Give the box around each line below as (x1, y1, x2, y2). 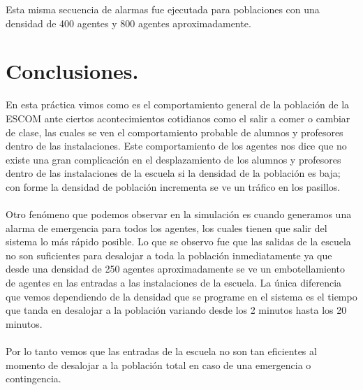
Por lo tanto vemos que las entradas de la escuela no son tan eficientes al (6, 344, 317, 358)
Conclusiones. (6, 57, 139, 85)
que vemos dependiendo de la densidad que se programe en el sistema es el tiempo (6, 289, 357, 303)
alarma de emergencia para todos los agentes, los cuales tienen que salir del (6, 220, 327, 235)
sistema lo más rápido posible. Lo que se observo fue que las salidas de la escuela (6, 234, 351, 249)
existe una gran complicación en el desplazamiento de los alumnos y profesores (6, 152, 341, 166)
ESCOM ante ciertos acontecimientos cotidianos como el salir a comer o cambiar (6, 110, 350, 125)
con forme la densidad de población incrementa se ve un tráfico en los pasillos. (6, 179, 341, 194)
